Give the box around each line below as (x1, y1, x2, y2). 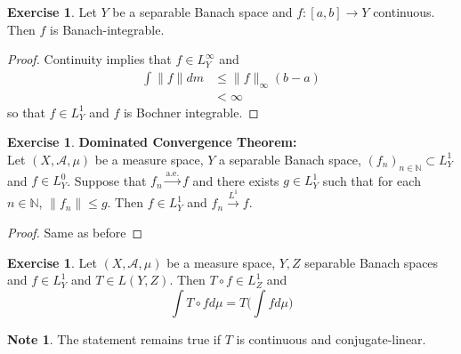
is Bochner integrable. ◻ (123, 102, 259, 121)
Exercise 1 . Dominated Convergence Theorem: (7, 133, 297, 151)
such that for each (322, 171, 421, 189)
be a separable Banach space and (112, 3, 293, 20)
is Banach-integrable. (50, 20, 165, 38)
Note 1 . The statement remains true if (7, 329, 222, 348)
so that (7, 102, 45, 121)
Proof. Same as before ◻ (7, 222, 143, 241)
